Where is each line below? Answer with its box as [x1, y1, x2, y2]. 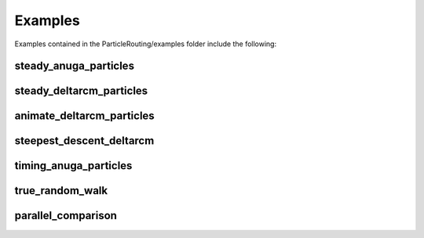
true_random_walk [14, 184, 108, 197]
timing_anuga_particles [14, 159, 133, 172]
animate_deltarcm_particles [14, 110, 155, 123]
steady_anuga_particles [14, 59, 135, 73]
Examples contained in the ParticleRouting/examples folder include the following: [14, 39, 277, 49]
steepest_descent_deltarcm [14, 134, 155, 148]
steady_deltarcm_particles [14, 85, 148, 98]
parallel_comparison [14, 209, 118, 222]
